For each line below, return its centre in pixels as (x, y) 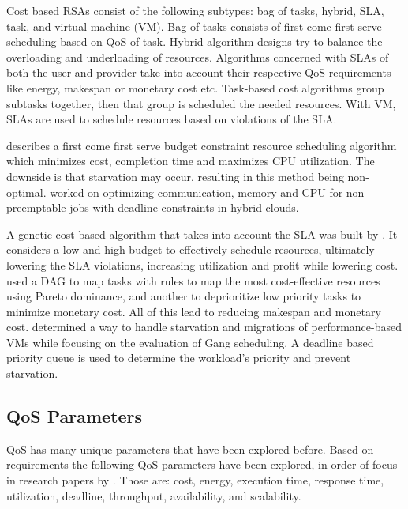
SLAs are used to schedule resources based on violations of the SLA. (172, 119)
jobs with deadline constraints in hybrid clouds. (184, 207)
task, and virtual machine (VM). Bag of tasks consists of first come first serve (194, 26)
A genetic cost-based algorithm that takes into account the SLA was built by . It (202, 234)
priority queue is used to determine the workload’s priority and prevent (179, 358)
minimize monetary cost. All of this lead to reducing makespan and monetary (194, 311)
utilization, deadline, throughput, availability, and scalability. (154, 495)
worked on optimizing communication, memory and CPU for (197, 192)
